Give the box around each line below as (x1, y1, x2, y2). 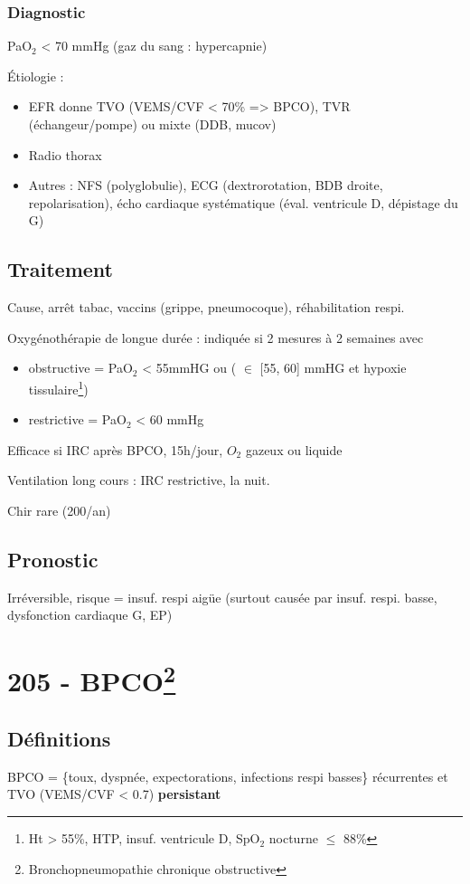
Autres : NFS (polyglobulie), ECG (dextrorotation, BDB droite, (28, 176, 383, 195)
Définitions (7, 725, 111, 753)
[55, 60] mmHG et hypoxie (259, 358, 407, 377)
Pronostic (7, 545, 99, 573)
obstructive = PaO (28, 358, 133, 377)
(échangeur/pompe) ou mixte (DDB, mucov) (28, 115, 277, 133)
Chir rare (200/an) (7, 500, 111, 519)
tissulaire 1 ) (28, 376, 89, 398)
